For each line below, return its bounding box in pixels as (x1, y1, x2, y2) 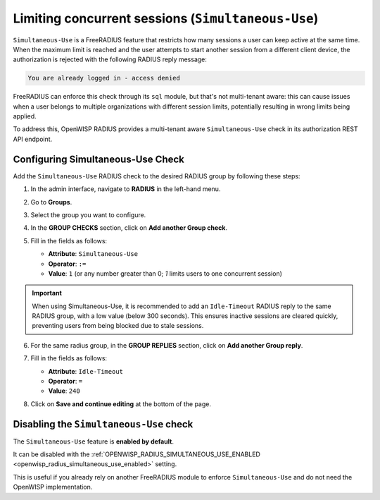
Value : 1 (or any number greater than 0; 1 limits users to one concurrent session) (48, 269, 283, 278)
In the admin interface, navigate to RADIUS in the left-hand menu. (30, 185, 221, 193)
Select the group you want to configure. (30, 210, 146, 219)
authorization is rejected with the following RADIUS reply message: (13, 55, 208, 63)
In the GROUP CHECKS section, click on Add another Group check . (30, 224, 228, 232)
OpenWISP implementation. (13, 483, 93, 492)
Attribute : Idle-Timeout (48, 367, 123, 375)
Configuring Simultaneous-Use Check (13, 153, 184, 165)
